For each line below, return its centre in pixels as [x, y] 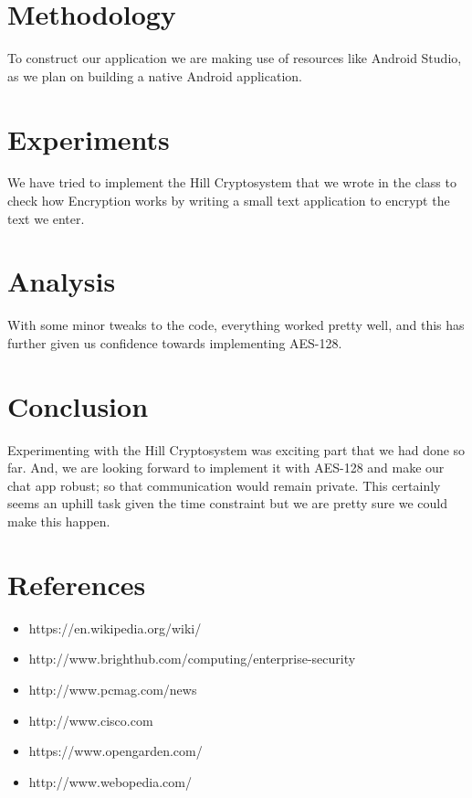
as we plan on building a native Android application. [155, 75]
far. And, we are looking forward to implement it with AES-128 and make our [226, 468]
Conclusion [78, 405]
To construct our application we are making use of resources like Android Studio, [235, 58]
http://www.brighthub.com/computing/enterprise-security [192, 659]
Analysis [62, 281]
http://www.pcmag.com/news [113, 689]
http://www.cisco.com [91, 720]
